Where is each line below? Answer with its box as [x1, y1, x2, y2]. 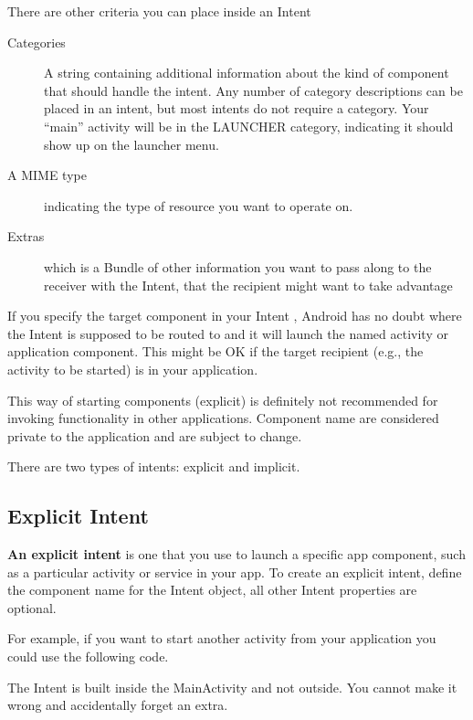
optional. [7, 598, 57, 617]
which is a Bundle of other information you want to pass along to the [44, 257, 432, 276]
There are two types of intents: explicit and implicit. [7, 457, 300, 476]
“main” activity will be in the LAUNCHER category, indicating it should [44, 116, 454, 135]
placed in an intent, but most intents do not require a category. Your [44, 99, 429, 118]
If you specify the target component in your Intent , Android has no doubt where [7, 306, 462, 325]
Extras [7, 227, 45, 246]
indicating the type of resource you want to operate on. [44, 196, 353, 215]
